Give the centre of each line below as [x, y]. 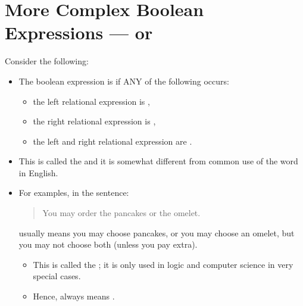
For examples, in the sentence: [74, 193]
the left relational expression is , [91, 101]
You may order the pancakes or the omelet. [121, 213]
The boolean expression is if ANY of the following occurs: [124, 81]
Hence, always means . [74, 296]
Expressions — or [79, 32]
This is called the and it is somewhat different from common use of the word [158, 161]
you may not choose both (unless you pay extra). [108, 244]
